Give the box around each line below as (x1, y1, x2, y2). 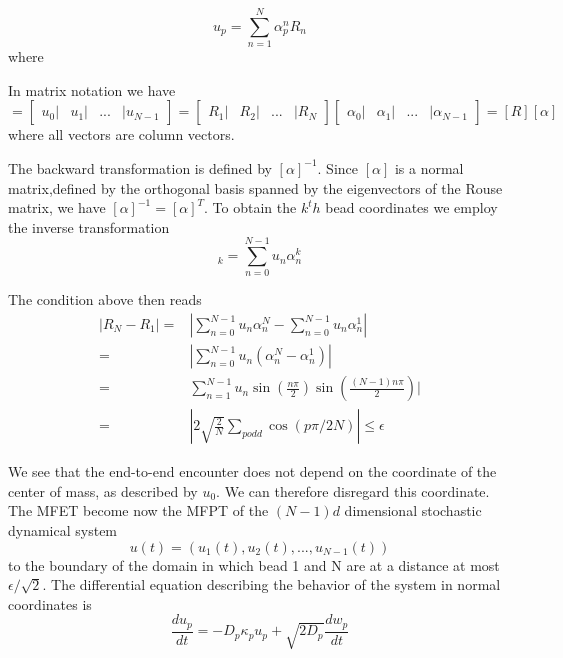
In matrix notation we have (8, 79, 176, 100)
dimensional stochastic (344, 500, 482, 521)
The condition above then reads (8, 289, 202, 310)
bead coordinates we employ (325, 197, 498, 218)
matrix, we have (8, 197, 106, 218)
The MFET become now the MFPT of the (8, 500, 269, 521)
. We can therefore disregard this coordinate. (216, 480, 490, 501)
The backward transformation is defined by (8, 157, 272, 178)
